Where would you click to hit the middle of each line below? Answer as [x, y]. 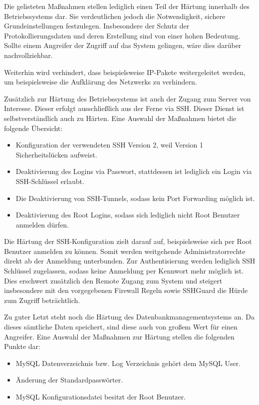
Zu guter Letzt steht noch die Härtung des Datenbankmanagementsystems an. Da [129, 317]
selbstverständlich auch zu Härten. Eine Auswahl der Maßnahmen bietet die [120, 118]
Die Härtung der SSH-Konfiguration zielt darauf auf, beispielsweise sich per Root [128, 241]
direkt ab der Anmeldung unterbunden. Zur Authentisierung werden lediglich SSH [130, 261]
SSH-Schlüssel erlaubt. [50, 181]
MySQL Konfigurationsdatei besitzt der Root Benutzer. [101, 396]
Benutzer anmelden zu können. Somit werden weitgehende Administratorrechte [125, 251]
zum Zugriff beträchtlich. [42, 300]
